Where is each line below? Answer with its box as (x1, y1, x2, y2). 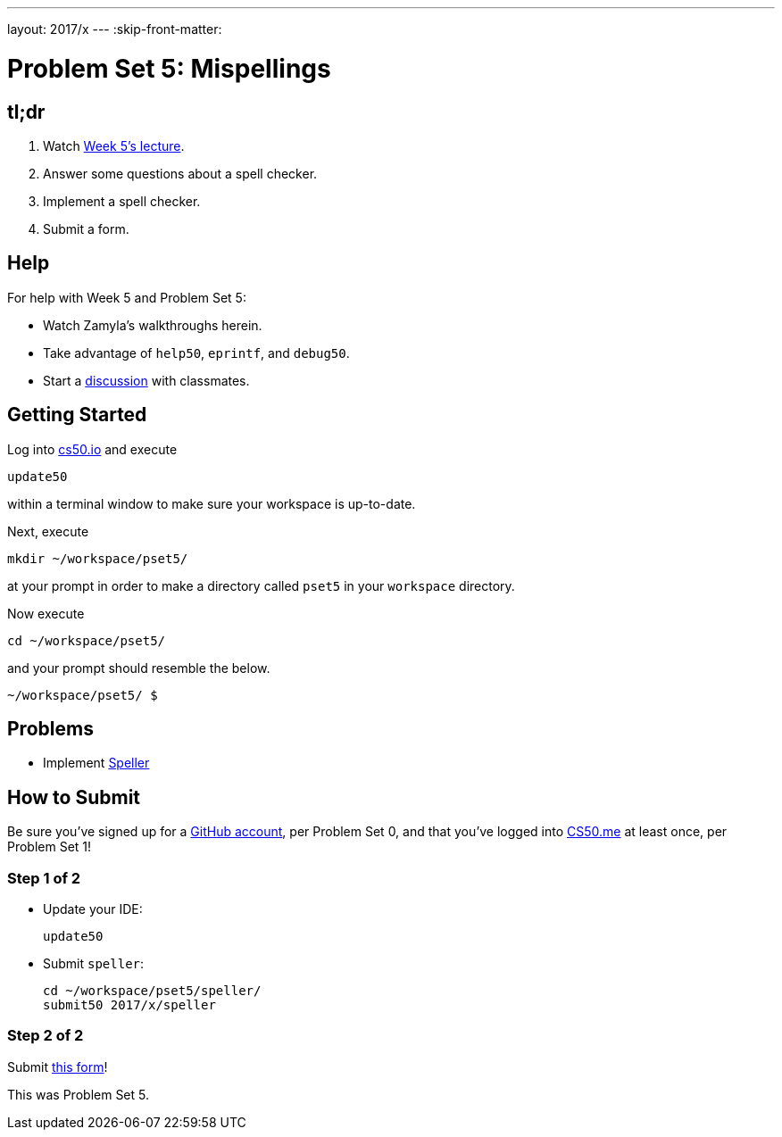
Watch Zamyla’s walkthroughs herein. (43, 317, 262, 333)
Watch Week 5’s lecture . (43, 137, 185, 154)
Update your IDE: (43, 901, 143, 917)
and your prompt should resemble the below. (7, 660, 270, 676)
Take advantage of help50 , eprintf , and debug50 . (43, 344, 350, 361)
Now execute (7, 605, 85, 621)
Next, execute (7, 523, 89, 539)
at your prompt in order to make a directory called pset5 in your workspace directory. (7, 577, 515, 593)
